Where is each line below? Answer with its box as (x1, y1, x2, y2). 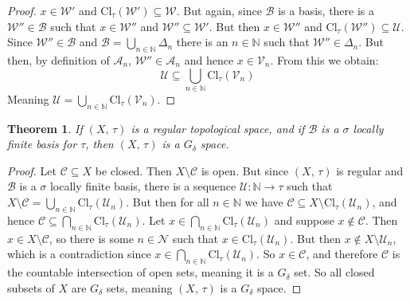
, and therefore (306, 245, 378, 262)
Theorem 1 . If (7, 120, 83, 136)
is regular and (336, 162, 404, 178)
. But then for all (126, 194, 209, 210)
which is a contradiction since (7, 245, 151, 262)
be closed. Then (95, 162, 172, 178)
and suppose (274, 211, 334, 228)
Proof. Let (7, 162, 57, 178)
